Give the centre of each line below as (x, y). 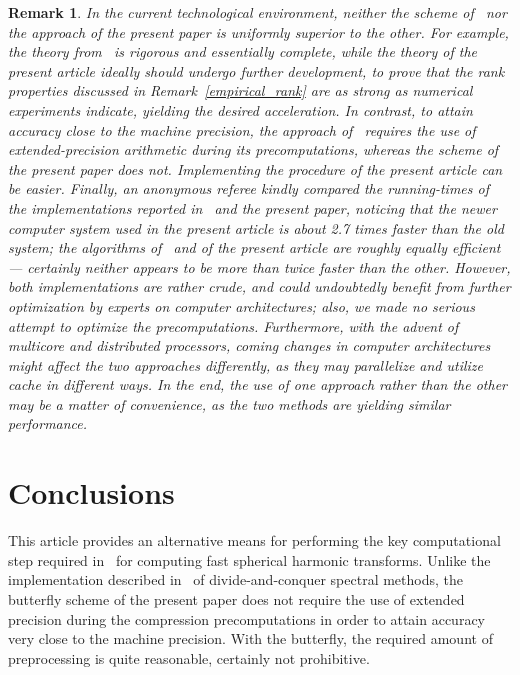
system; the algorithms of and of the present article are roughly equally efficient (254, 247)
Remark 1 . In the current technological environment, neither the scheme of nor (257, 12)
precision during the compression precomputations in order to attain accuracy (246, 618)
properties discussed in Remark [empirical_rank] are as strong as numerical (240, 90)
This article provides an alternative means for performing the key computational (254, 540)
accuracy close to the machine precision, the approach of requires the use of (242, 129)
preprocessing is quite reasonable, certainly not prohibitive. (189, 657)
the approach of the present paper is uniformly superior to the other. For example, (258, 31)
